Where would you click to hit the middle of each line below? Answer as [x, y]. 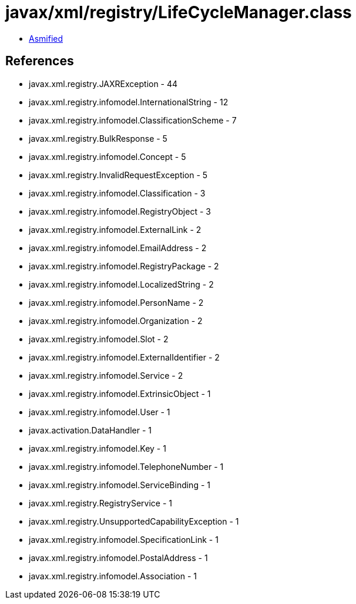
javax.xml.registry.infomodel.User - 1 [100, 412]
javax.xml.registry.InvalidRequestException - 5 [118, 175]
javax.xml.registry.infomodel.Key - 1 [98, 448]
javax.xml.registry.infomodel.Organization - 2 [116, 321]
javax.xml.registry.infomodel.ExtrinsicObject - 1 [120, 393]
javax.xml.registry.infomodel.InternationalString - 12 [129, 102]
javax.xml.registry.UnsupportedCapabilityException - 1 [134, 521]
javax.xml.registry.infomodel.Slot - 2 [99, 339]
